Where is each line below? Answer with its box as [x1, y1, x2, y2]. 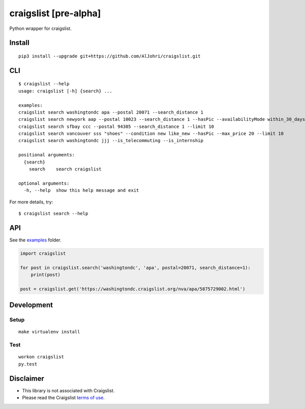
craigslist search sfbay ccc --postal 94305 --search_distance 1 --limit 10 [18, 123, 215, 129]
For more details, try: [9, 198, 53, 205]
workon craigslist [18, 354, 65, 360]
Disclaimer [9, 374, 44, 383]
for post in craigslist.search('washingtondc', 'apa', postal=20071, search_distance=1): [20, 264, 251, 270]
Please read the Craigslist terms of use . [22, 395, 105, 401]
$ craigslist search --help [18, 211, 88, 216]
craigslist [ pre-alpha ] [9, 8, 101, 19]
